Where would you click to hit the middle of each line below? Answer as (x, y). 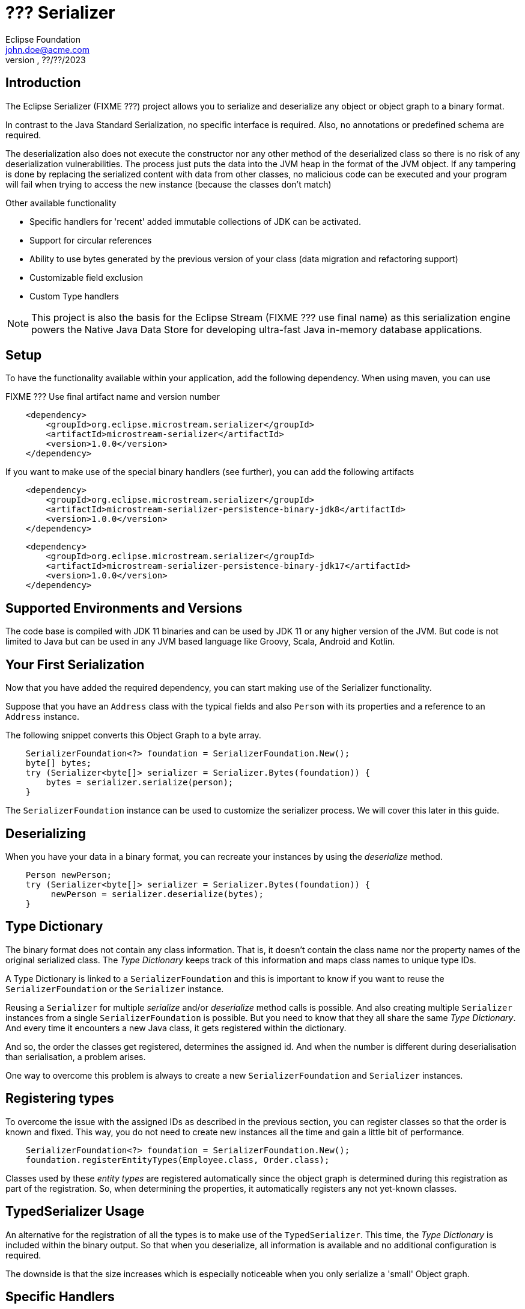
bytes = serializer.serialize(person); (140, 783)
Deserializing (46, 833)
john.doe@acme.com (47, 49)
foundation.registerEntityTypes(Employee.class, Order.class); (178, 1160)
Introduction (43, 83)
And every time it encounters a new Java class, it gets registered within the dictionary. (176, 1028)
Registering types (60, 1099)
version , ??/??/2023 (46, 60)
